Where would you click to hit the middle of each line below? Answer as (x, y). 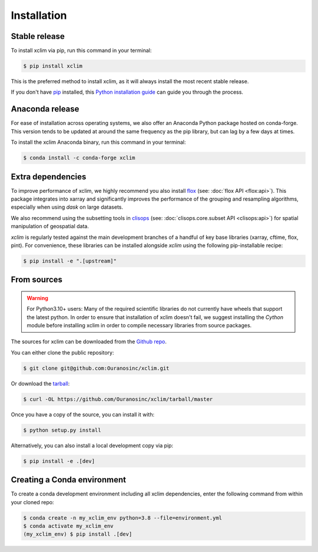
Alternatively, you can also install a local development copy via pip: (92, 445)
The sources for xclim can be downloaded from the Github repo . (89, 341)
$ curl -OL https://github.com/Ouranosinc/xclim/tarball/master (118, 399)
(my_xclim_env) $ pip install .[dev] (78, 534)
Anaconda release (45, 109)
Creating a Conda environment (69, 480)
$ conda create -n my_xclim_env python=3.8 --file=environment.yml (123, 518)
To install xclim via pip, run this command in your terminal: (81, 51)
